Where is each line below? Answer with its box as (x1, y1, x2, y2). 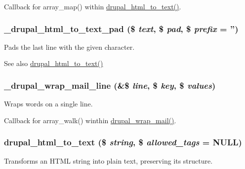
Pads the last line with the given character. (4, 41, 135, 52)
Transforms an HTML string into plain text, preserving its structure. (4, 155, 213, 166)
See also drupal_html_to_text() (4, 58, 103, 68)
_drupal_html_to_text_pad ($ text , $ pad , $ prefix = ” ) (4, 22, 239, 34)
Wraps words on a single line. (4, 99, 93, 109)
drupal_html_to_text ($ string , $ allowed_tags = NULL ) (4, 136, 242, 148)
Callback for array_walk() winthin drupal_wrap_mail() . (4, 115, 176, 125)
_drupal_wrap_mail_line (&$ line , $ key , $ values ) (4, 79, 216, 91)
